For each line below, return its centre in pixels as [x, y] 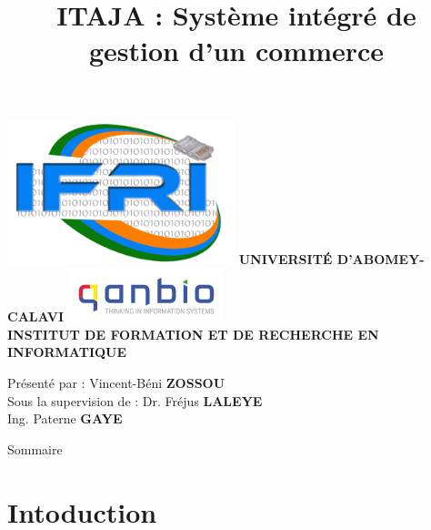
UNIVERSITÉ [286, 258]
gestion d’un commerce [236, 51]
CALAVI [36, 316]
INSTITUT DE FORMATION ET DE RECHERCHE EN [193, 334]
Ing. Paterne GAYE [65, 418]
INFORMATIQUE [67, 352]
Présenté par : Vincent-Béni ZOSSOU [116, 382]
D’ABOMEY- [381, 258]
